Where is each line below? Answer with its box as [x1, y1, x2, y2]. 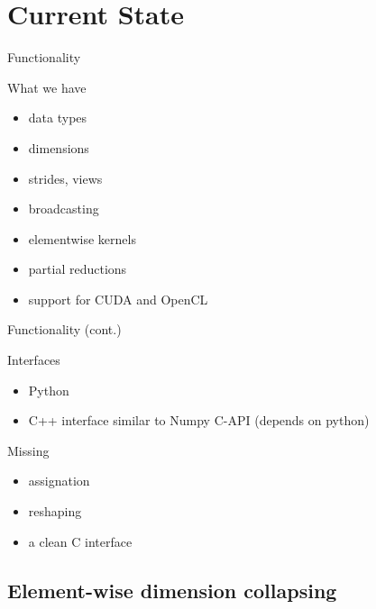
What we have [7, 77, 87, 96]
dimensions [28, 138, 89, 157]
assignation [28, 471, 90, 490]
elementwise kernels [28, 229, 136, 248]
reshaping [28, 502, 82, 521]
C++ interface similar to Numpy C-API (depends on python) [28, 411, 370, 430]
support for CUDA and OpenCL [28, 289, 208, 308]
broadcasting [28, 199, 99, 218]
